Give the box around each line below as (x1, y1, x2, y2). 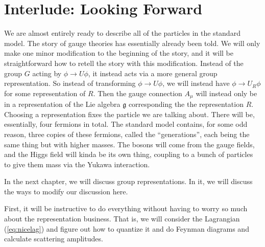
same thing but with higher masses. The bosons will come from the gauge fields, (4, 139, 255, 149)
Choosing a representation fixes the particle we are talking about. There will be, (4, 108, 255, 119)
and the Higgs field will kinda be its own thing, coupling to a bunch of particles (4, 149, 253, 160)
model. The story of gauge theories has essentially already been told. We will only (4, 37, 260, 48)
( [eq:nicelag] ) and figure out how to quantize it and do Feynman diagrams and (4, 223, 249, 234)
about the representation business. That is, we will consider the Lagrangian (4, 213, 240, 224)
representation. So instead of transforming (4, 78, 136, 88)
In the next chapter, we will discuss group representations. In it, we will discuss (4, 176, 253, 187)
